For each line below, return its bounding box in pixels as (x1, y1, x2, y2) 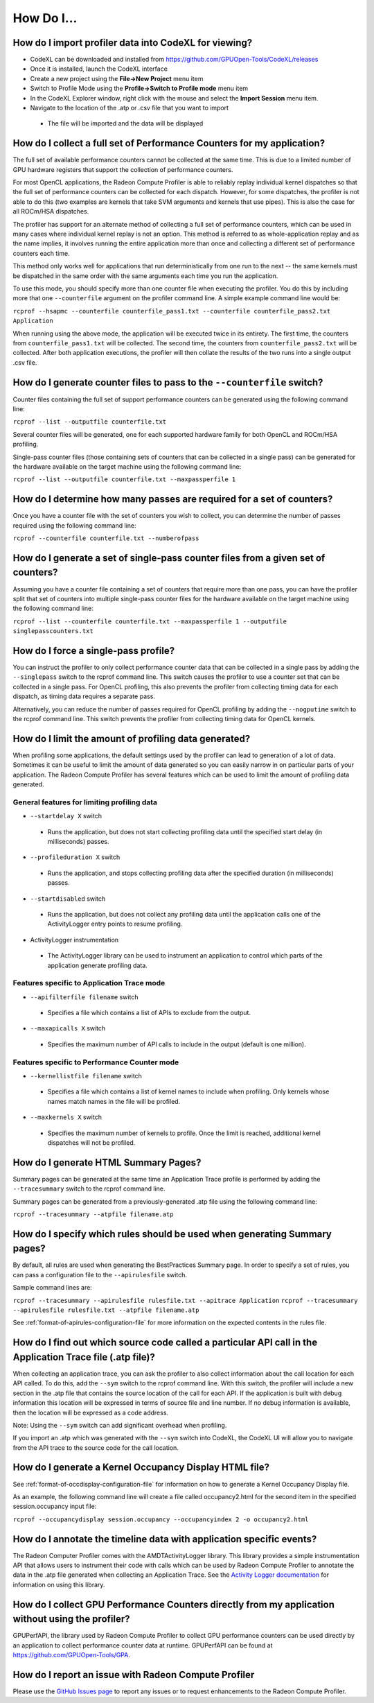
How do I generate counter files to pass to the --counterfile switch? (12, 377, 323, 388)
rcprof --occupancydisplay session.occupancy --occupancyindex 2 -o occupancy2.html (12, 1515, 309, 1523)
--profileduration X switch (30, 853, 121, 861)
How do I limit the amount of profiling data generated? (12, 732, 251, 745)
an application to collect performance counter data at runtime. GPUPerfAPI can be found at (12, 1641, 273, 1650)
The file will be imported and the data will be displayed (47, 119, 204, 128)
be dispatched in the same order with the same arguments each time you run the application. (12, 271, 278, 280)
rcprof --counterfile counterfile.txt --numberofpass (12, 535, 199, 542)
